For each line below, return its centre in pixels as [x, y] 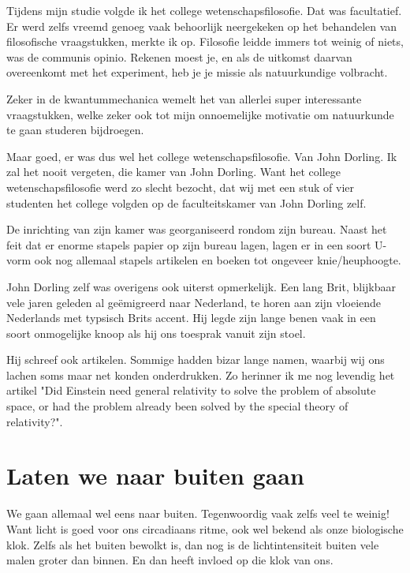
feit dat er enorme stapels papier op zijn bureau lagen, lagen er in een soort [189, 244]
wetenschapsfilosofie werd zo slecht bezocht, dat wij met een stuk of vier [180, 187]
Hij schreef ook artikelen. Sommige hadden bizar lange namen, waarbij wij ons [196, 360]
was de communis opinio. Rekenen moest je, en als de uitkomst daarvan [179, 56]
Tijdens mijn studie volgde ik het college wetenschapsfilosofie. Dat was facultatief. [204, 10]
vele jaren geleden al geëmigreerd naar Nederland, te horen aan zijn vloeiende [194, 302]
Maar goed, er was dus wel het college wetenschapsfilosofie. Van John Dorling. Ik [202, 156]
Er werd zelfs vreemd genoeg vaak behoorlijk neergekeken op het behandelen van [202, 26]
